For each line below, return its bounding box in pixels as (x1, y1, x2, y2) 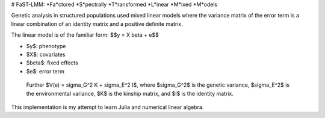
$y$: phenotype (26, 42, 66, 49)
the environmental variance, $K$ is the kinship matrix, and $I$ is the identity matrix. (26, 90, 234, 97)
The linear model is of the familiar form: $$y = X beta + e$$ (11, 31, 159, 39)
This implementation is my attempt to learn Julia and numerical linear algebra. (11, 103, 204, 111)
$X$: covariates (26, 51, 66, 58)
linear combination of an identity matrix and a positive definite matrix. (11, 20, 183, 27)
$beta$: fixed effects (26, 59, 78, 66)
